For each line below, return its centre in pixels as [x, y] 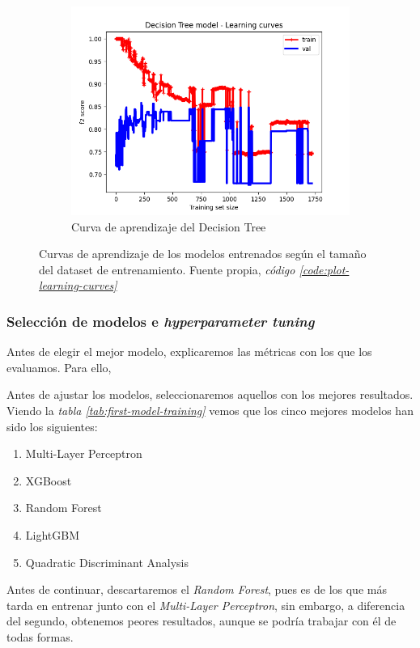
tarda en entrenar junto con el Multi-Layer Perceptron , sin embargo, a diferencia [206, 605]
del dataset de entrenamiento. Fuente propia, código [167, 269]
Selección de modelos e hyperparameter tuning [161, 321]
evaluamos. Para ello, [59, 367]
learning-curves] [78, 285]
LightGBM [53, 534]
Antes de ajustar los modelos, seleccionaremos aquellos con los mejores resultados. [210, 394]
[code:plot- [324, 269]
